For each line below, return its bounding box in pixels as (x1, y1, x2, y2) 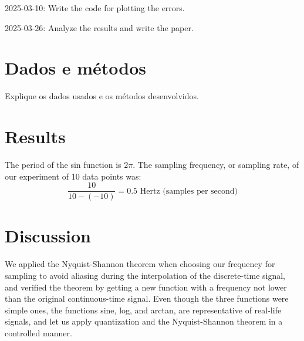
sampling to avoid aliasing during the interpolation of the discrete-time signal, (5, 269, 286, 281)
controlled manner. (5, 326, 72, 339)
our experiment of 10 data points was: (5, 170, 141, 182)
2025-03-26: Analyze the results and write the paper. (5, 21, 194, 33)
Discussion (5, 224, 91, 248)
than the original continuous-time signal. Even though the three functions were (5, 292, 289, 305)
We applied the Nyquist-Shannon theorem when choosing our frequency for (5, 258, 275, 270)
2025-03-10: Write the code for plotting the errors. (5, 2, 185, 13)
